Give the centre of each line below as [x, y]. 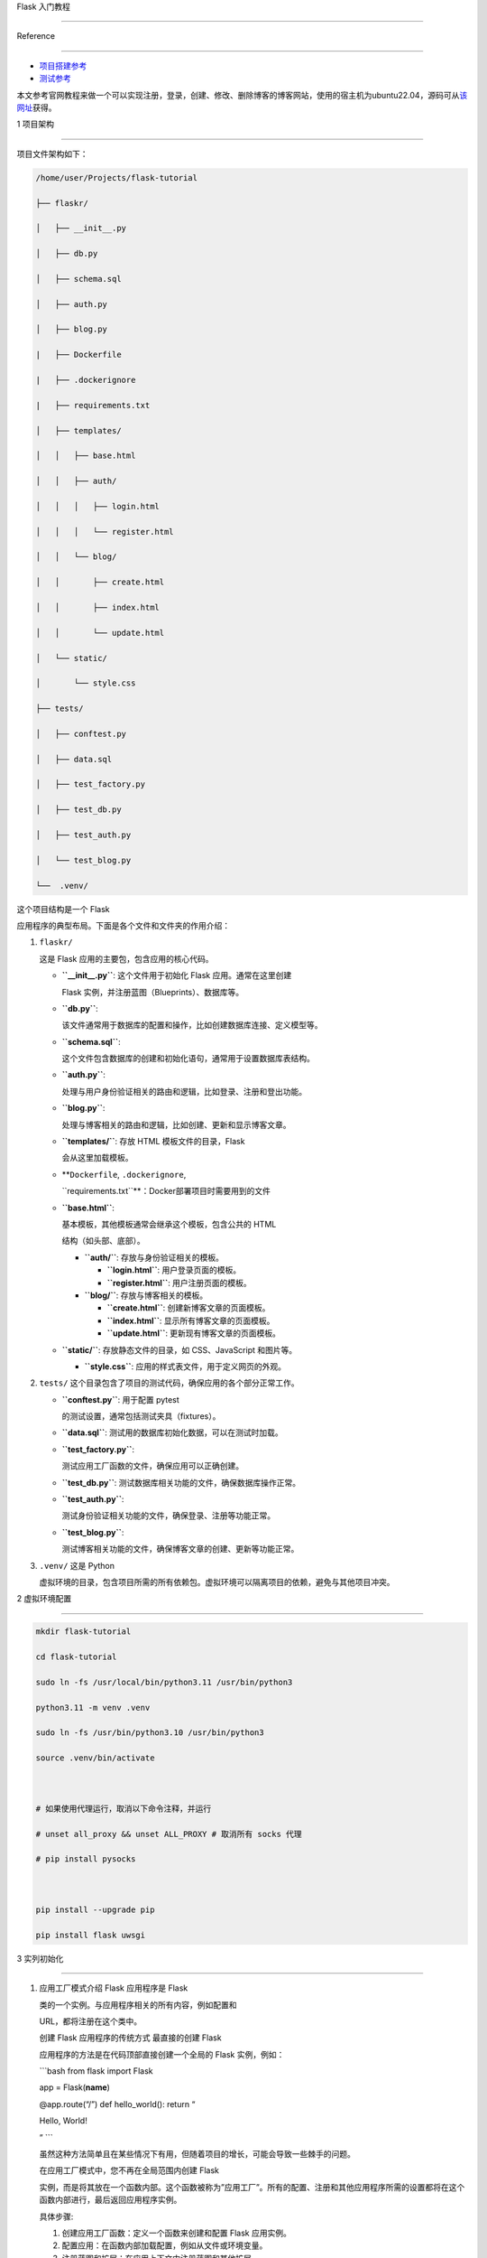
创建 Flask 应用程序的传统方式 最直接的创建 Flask [130, 2038]
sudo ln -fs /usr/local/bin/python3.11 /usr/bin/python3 [164, 1682]
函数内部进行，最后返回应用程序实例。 [110, 2200]
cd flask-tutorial [76, 1657]
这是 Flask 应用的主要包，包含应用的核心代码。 [126, 958]
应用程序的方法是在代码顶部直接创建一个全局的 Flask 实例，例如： [162, 2054]
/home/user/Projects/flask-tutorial [117, 177]
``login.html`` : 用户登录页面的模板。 [174, 1270]
